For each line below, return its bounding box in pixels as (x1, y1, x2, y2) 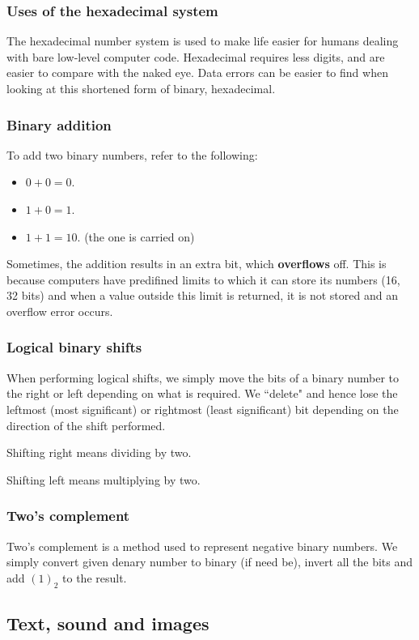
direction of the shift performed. (6, 416, 166, 433)
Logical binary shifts (6, 337, 142, 357)
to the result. (62, 569, 127, 586)
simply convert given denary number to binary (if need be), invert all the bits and (6, 553, 413, 570)
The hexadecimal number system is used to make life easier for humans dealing (6, 32, 399, 49)
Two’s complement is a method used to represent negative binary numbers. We (6, 537, 398, 554)
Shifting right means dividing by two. (6, 444, 192, 461)
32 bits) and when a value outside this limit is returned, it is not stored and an (6, 287, 398, 304)
